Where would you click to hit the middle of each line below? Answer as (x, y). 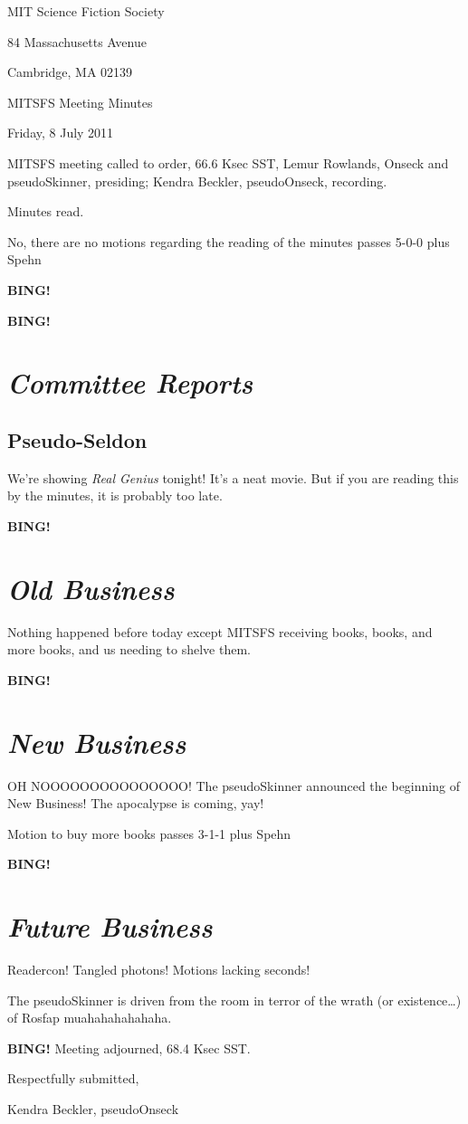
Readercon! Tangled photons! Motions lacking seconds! (159, 970)
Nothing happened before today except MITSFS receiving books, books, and (220, 631)
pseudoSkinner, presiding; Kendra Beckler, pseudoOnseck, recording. (197, 181)
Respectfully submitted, (73, 1078)
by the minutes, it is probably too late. (115, 495)
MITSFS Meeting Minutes (80, 102)
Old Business (91, 588)
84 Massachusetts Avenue (77, 41)
